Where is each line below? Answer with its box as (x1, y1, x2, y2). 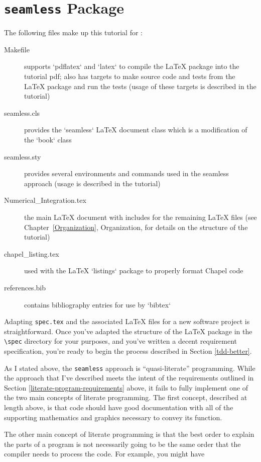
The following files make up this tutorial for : (4, 27, 143, 38)
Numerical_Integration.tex (4, 195, 86, 205)
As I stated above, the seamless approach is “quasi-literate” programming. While (4, 362, 255, 373)
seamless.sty (4, 151, 41, 162)
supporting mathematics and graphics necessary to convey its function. (4, 412, 222, 422)
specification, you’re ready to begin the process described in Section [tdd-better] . (4, 346, 252, 356)
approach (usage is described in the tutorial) (24, 178, 161, 188)
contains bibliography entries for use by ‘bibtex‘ (24, 299, 171, 310)
